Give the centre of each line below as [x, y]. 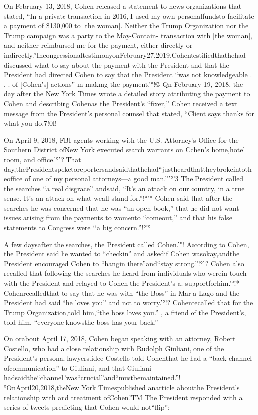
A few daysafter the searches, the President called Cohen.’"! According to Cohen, [127, 244]
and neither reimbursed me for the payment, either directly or [98, 45]
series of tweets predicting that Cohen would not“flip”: [87, 407]
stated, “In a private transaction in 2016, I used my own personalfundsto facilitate [129, 16]
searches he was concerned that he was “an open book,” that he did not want [122, 207]
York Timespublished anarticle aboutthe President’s [161, 387]
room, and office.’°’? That [43, 159]
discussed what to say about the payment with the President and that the [117, 64]
